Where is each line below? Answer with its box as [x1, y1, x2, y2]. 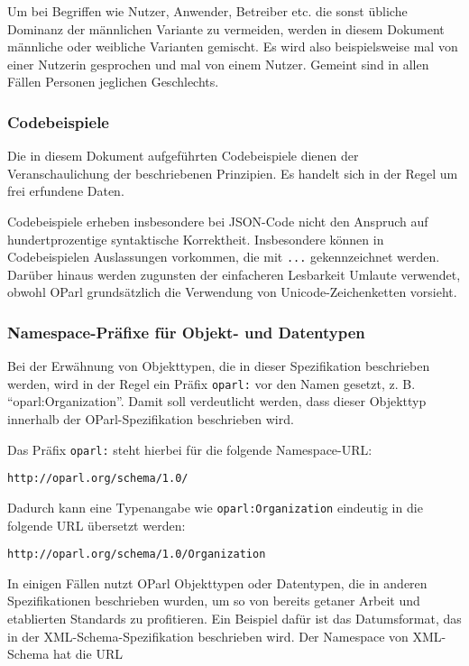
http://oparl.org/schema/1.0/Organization [7, 548, 266, 561]
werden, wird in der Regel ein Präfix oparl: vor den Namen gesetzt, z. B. [7, 374, 416, 393]
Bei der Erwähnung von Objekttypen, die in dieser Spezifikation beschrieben [7, 356, 430, 375]
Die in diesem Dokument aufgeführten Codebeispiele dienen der [7, 146, 359, 165]
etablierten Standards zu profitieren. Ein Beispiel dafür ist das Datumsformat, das [7, 609, 462, 628]
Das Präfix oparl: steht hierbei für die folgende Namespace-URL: [7, 439, 372, 458]
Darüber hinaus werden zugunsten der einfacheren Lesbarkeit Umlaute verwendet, [7, 264, 461, 283]
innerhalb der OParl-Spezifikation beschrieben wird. [7, 410, 294, 429]
